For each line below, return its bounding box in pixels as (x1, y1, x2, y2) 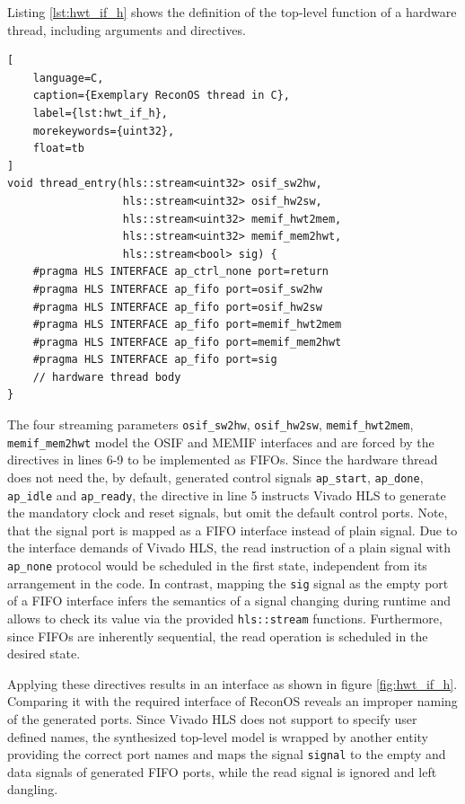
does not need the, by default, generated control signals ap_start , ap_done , (7, 467, 424, 486)
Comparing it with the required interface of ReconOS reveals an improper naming (7, 692, 458, 711)
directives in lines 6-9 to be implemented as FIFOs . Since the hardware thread (7, 450, 438, 469)
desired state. (7, 644, 81, 663)
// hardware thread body (32, 370, 181, 384)
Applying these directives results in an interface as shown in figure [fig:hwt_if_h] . (7, 674, 458, 693)
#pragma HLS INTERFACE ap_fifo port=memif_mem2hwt (32, 335, 342, 349)
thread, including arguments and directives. (7, 20, 246, 39)
